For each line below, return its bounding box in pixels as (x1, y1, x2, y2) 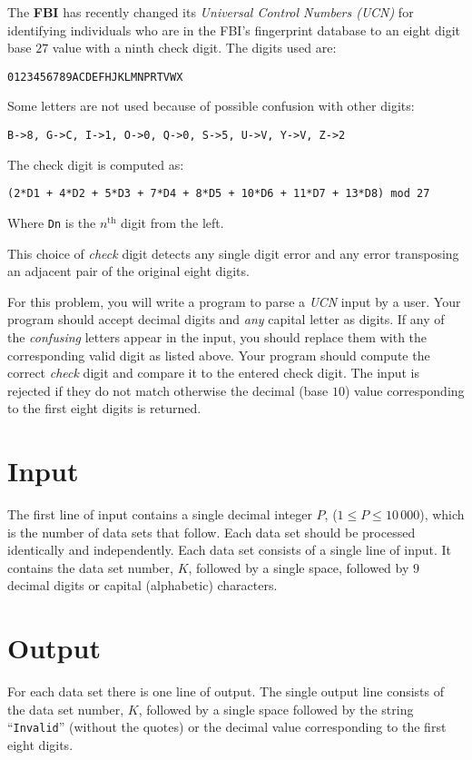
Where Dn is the (7, 212, 96, 232)
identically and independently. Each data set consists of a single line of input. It (7, 540, 452, 559)
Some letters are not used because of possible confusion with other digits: (7, 96, 415, 115)
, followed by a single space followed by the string (138, 699, 414, 718)
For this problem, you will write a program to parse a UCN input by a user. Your (7, 291, 461, 311)
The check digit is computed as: (7, 154, 184, 173)
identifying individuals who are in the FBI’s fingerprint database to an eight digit (7, 20, 460, 39)
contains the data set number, (7, 558, 173, 577)
